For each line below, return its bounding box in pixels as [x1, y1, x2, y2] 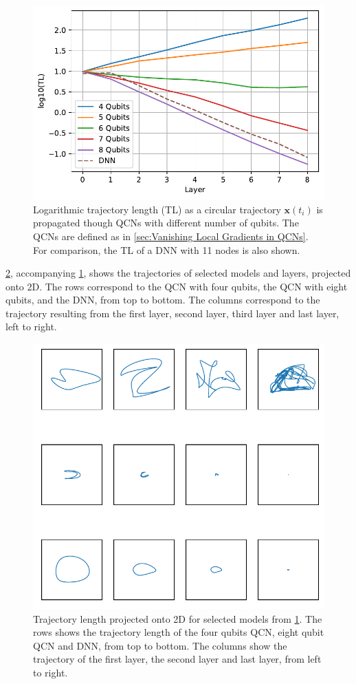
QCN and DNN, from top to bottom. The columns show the [33, 638, 287, 652]
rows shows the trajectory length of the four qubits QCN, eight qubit [33, 625, 324, 639]
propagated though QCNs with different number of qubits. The [33, 215, 299, 230]
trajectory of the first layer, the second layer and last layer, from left [33, 652, 322, 666]
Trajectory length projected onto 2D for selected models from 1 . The [33, 611, 322, 626]
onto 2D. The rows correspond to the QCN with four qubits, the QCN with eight [5, 279, 348, 293]
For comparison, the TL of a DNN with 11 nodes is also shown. [33, 242, 300, 257]
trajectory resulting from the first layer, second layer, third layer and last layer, [5, 306, 340, 320]
